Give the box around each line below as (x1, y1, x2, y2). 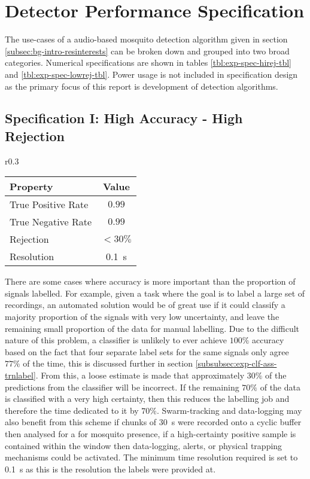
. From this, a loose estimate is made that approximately (35, 369, 245, 382)
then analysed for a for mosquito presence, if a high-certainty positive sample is (5, 428, 296, 440)
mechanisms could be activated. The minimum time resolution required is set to (5, 451, 298, 463)
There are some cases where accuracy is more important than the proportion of (5, 275, 296, 288)
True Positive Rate (10, 197, 89, 212)
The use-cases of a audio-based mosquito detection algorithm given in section (5, 33, 288, 45)
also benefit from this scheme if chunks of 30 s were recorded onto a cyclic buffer (5, 416, 302, 428)
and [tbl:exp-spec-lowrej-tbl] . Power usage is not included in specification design (5, 68, 298, 80)
